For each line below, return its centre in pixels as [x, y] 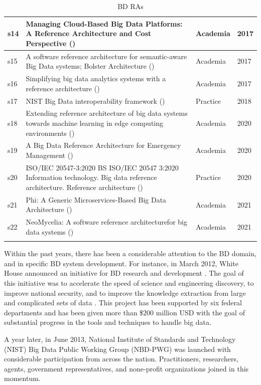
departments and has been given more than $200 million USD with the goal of [124, 312]
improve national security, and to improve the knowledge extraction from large [125, 293]
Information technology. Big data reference [91, 177]
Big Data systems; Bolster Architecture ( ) [90, 66]
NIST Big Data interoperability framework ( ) [95, 101]
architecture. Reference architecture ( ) [84, 187]
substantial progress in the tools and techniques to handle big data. [108, 322]
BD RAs [130, 6]
